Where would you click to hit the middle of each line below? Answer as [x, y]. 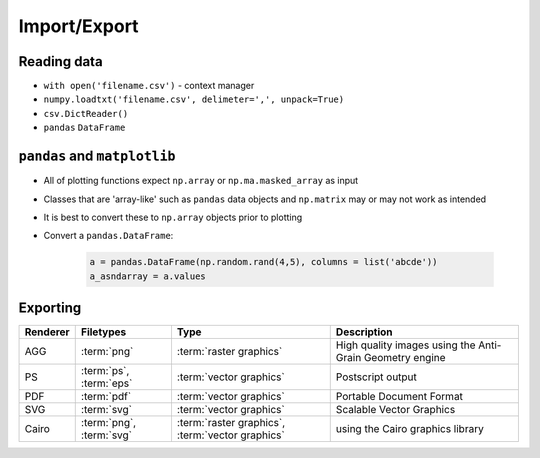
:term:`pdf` [106, 397]
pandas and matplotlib [97, 156]
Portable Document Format [399, 397]
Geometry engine [404, 358]
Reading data [61, 61]
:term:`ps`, [105, 371]
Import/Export [78, 26]
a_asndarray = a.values [148, 276]
